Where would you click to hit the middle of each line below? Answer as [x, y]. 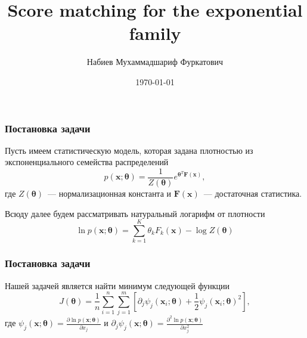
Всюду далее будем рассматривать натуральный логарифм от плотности [135, 213]
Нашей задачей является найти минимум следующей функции [117, 285]
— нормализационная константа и [110, 193]
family [155, 33]
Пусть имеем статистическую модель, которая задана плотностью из [129, 150]
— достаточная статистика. [253, 193]
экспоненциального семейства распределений [87, 162]
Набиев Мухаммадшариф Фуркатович [155, 62]
